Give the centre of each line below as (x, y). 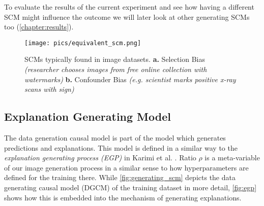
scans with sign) (49, 89)
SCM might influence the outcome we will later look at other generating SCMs (127, 16)
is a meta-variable (232, 158)
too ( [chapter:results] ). (39, 27)
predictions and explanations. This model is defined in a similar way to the (121, 147)
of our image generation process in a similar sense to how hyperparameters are (126, 167)
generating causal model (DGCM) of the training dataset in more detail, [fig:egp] (130, 187)
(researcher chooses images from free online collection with (116, 69)
